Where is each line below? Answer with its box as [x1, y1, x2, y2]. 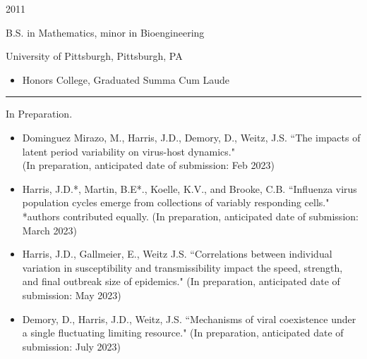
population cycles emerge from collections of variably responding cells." [22, 195, 330, 210]
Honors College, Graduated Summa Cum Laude [22, 72, 230, 87]
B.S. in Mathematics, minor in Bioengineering [6, 25, 205, 39]
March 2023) [22, 222, 77, 237]
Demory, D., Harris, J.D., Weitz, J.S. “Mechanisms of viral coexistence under [22, 311, 356, 326]
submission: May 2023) [22, 287, 121, 302]
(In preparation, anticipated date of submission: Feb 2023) [22, 158, 275, 172]
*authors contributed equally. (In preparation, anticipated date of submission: [22, 208, 359, 223]
